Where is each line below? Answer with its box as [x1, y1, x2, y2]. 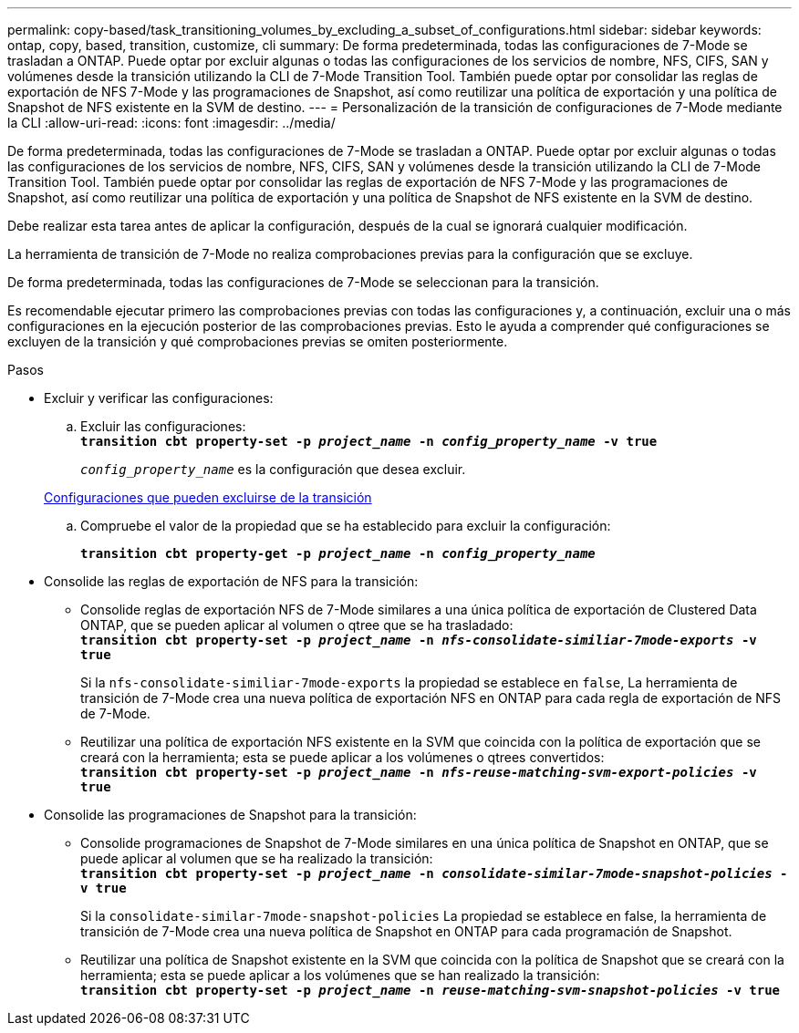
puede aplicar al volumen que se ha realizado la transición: [80, 851, 433, 866]
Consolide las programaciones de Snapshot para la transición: [44, 807, 417, 822]
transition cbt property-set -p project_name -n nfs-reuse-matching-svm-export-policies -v [80, 765, 757, 780]
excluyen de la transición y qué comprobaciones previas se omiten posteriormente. [7, 334, 508, 349]
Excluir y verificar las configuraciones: [44, 390, 274, 406]
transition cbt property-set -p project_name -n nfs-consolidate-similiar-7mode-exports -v [80, 633, 757, 647]
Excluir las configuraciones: [80, 418, 246, 434]
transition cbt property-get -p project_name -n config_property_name [80, 546, 596, 561]
